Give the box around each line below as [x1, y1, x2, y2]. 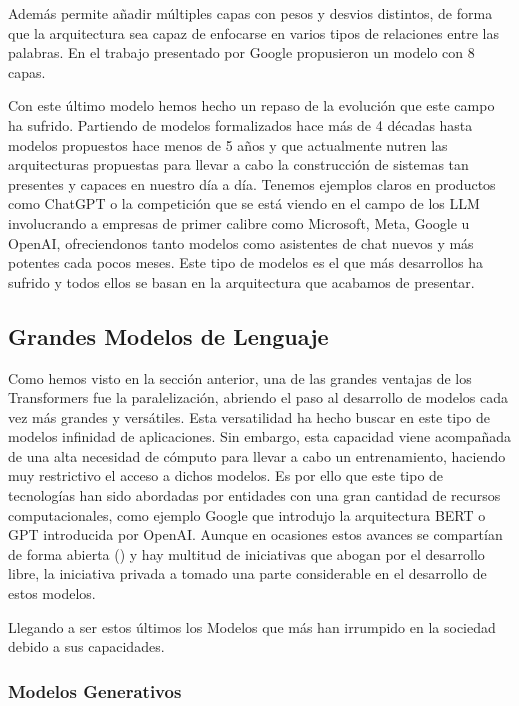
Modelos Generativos [8, 678, 182, 703]
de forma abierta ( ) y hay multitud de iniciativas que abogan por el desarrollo [8, 543, 485, 564]
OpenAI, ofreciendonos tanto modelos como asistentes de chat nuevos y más [8, 232, 474, 253]
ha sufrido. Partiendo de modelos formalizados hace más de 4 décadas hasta [8, 114, 473, 135]
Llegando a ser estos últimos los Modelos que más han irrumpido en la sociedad [8, 616, 496, 637]
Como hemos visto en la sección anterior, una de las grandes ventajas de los [8, 367, 472, 388]
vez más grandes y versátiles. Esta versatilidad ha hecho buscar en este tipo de [8, 406, 490, 427]
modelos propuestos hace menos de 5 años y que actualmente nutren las [8, 134, 448, 155]
